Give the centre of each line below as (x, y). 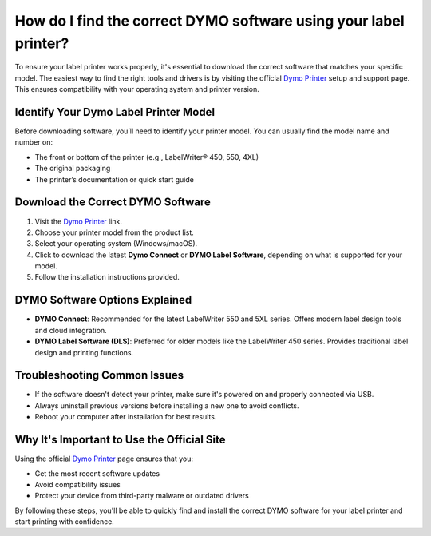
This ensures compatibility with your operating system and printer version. (137, 89)
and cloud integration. (71, 330)
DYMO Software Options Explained (103, 300)
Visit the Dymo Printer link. (79, 221)
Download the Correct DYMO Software (113, 202)
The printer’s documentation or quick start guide (115, 179)
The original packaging (73, 169)
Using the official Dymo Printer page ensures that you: (104, 459)
